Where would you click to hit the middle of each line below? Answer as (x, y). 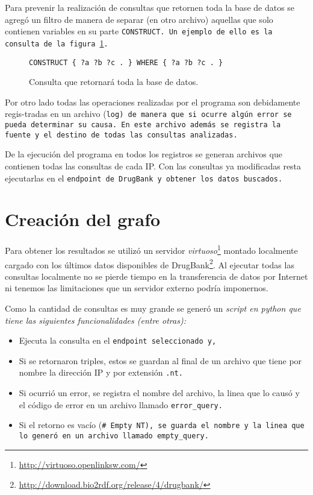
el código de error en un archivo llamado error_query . (121, 404)
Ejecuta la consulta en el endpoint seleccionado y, (118, 340)
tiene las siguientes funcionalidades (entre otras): (95, 320)
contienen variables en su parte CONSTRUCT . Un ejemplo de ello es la (139, 31)
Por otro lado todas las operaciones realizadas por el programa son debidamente (153, 102)
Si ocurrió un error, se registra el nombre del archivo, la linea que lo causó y (159, 393)
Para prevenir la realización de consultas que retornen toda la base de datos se (150, 7)
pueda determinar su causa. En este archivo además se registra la (143, 125)
